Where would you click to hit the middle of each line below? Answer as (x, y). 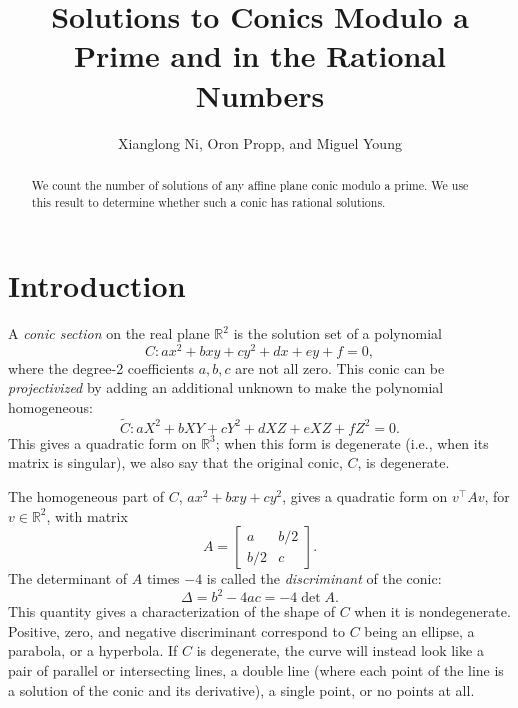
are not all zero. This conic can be (340, 367)
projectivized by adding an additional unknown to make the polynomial (226, 387)
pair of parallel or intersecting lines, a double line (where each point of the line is (256, 670)
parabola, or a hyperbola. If (93, 650)
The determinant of (68, 578)
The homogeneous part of (86, 496)
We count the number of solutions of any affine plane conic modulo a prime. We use (250, 184)
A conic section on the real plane (109, 333)
